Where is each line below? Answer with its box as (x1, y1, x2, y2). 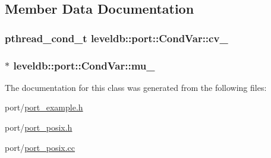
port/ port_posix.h (5, 121, 73, 134)
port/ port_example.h (5, 101, 83, 113)
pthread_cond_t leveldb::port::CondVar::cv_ (5, 30, 228, 45)
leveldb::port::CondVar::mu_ (13, 58, 155, 72)
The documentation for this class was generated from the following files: (5, 81, 267, 93)
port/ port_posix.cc (5, 141, 75, 153)
